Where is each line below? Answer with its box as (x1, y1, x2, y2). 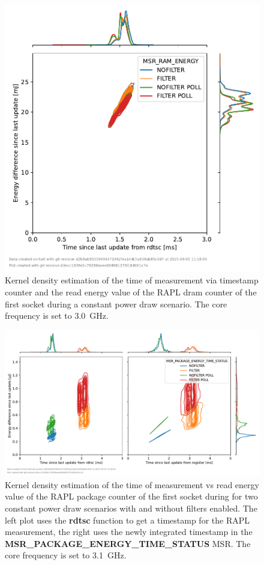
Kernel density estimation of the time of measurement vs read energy (5, 478, 259, 491)
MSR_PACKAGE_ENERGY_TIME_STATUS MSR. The (5, 537, 251, 549)
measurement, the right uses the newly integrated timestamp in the (5, 525, 253, 538)
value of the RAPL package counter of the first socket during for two (5, 490, 258, 503)
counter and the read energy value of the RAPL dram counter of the (5, 285, 257, 298)
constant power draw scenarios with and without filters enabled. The (5, 501, 257, 514)
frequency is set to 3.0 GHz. (5, 309, 109, 322)
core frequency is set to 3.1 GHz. (5, 549, 127, 561)
